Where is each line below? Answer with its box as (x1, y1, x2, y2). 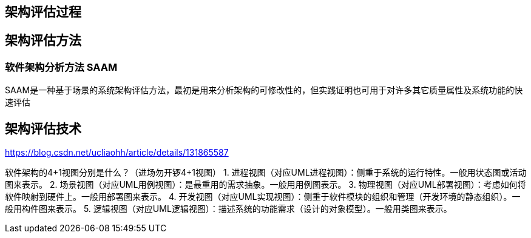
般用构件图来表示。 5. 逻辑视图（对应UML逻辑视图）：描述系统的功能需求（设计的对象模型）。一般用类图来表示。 (5, 203, 452, 214)
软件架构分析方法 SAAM (5, 61, 118, 73)
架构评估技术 (5, 121, 81, 136)
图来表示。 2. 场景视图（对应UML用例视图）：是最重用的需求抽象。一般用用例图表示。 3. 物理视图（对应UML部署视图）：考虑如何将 (5, 179, 526, 190)
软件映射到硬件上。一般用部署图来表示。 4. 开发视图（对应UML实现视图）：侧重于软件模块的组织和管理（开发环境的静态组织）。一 (5, 191, 521, 202)
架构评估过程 (5, 4, 81, 19)
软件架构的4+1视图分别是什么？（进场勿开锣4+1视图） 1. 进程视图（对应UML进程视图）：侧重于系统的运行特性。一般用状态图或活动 (5, 167, 527, 178)
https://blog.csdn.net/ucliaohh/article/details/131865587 (5, 147, 229, 158)
